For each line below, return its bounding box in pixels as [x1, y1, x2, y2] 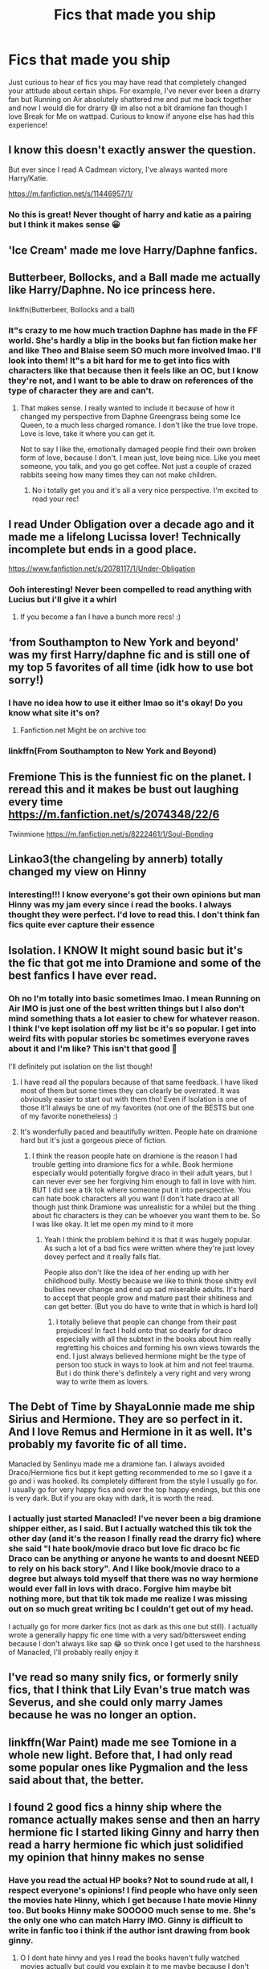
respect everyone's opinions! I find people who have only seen [8, 1885, 259, 1896]
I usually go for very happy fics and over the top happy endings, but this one [8, 1484, 261, 1494]
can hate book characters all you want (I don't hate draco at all [31, 1193, 239, 1203]
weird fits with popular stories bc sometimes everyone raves [8, 1033, 250, 1045]
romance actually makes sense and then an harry [8, 1812, 261, 1826]
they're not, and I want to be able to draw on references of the [8, 375, 255, 386]
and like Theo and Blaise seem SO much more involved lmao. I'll [8, 344, 262, 356]
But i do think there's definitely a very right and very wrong [55, 1368, 251, 1378]
